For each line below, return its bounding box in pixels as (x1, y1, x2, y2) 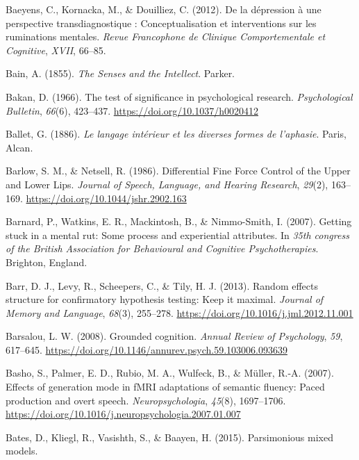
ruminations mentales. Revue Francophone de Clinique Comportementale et (6, 29, 326, 44)
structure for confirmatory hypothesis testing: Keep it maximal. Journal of (6, 292, 324, 306)
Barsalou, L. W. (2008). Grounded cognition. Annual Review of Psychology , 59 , (6, 329, 343, 343)
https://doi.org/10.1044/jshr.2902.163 (26, 190, 187, 205)
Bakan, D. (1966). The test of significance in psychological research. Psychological (6, 89, 353, 104)
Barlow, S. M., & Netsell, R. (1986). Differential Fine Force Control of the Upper (6, 163, 351, 178)
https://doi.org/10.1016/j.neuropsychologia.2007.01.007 (6, 406, 241, 421)
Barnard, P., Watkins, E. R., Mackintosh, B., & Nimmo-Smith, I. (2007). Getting (6, 214, 352, 229)
